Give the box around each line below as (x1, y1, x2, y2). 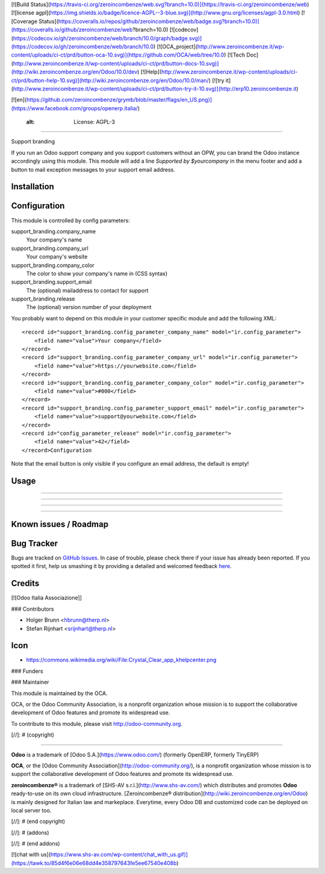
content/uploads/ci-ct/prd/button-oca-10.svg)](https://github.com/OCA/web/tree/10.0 (11, 51, 224, 58)
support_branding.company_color (11, 261, 94, 269)
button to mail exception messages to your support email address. (11, 166, 176, 173)
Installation (11, 181, 54, 192)
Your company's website (26, 253, 88, 260)
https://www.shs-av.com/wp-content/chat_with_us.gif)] (50, 851, 188, 858)
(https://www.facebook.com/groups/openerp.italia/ (11, 104, 138, 111)
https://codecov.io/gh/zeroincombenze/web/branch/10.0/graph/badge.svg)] (13, 34, 202, 42)
